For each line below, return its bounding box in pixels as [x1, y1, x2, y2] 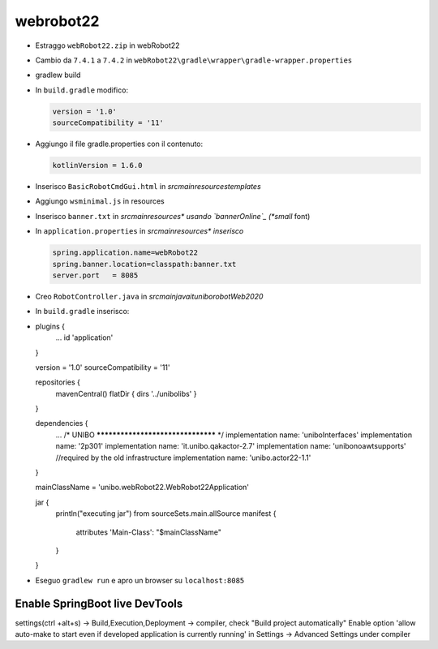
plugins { [35, 321, 65, 331]
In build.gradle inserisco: [35, 307, 130, 316]
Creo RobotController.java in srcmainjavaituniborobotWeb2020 [35, 291, 264, 301]
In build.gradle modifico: [35, 85, 129, 95]
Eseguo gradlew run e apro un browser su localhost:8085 [35, 575, 245, 585]
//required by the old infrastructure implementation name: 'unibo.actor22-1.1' [55, 453, 311, 462]
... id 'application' [55, 333, 114, 342]
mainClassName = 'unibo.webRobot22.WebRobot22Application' [35, 483, 250, 492]
